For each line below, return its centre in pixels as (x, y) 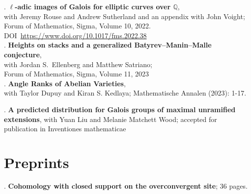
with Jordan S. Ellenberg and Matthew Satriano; (78, 64)
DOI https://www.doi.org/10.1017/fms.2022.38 (75, 35)
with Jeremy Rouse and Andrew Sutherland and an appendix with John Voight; (125, 16)
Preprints (37, 162)
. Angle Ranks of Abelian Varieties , (65, 83)
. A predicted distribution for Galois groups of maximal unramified (120, 109)
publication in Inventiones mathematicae (65, 129)
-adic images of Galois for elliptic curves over (93, 6)
